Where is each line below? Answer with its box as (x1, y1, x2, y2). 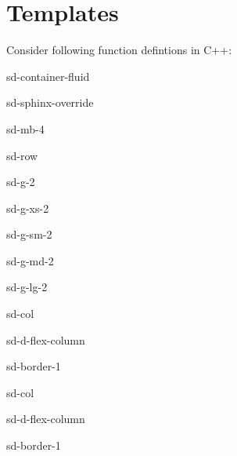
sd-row (6, 147, 38, 163)
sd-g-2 (6, 173, 35, 190)
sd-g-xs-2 (6, 199, 49, 216)
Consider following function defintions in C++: (6, 42, 232, 58)
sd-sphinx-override (6, 94, 94, 111)
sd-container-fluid (6, 67, 90, 84)
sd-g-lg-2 (6, 279, 48, 295)
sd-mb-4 (6, 120, 45, 137)
